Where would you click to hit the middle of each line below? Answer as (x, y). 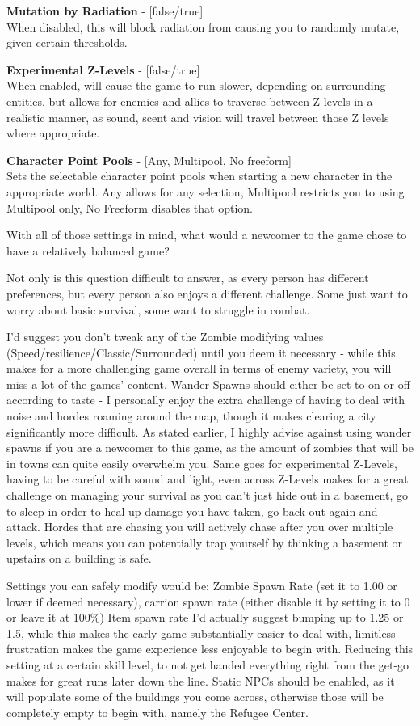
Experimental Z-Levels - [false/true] (103, 69)
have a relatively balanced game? (88, 250)
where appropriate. (53, 133)
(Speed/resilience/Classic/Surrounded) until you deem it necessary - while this (201, 352)
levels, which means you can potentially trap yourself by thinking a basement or (205, 542)
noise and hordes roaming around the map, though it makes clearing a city (191, 416)
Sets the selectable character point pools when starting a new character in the (199, 176)
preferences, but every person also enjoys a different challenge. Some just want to (207, 293)
